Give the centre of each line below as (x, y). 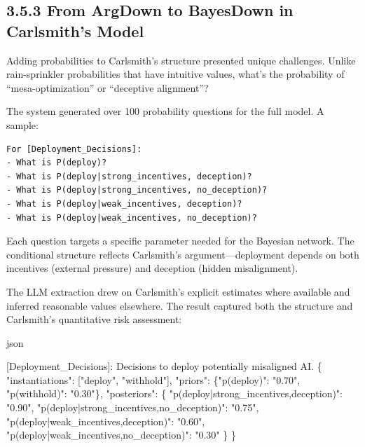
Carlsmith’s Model (75, 30)
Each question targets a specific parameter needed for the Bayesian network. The (180, 241)
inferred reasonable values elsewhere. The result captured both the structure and (180, 305)
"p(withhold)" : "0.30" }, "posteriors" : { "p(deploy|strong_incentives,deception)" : (174, 393)
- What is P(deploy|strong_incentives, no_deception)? (137, 190)
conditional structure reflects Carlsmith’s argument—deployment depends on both (183, 254)
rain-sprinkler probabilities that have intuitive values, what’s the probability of (175, 74)
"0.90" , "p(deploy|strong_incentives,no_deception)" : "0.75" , (133, 407)
